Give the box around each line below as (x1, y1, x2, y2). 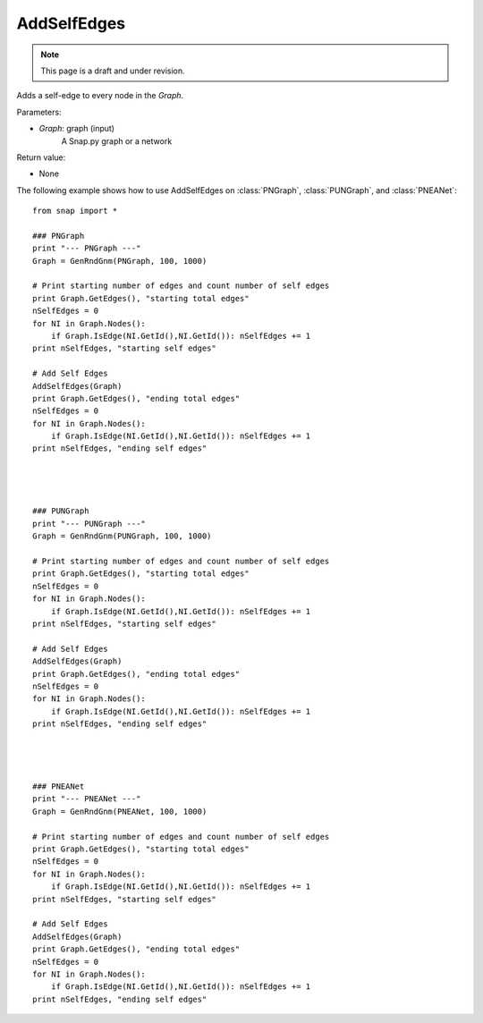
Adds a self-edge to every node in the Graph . (16, 90, 184, 101)
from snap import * (32, 206, 118, 216)
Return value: (16, 152, 66, 163)
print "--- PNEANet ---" (32, 794, 141, 804)
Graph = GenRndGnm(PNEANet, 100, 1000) (32, 806, 208, 816)
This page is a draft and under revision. (40, 65, 185, 76)
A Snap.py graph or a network (61, 135, 173, 147)
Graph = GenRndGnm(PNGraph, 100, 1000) (32, 256, 208, 266)
